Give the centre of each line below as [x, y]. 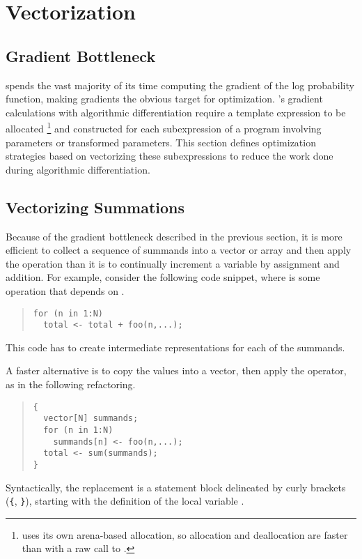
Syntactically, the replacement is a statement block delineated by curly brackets [176, 487]
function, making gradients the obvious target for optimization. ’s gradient [164, 99]
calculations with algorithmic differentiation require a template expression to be [176, 112]
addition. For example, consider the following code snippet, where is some [163, 277]
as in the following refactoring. [71, 384]
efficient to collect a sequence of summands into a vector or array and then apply [179, 250]
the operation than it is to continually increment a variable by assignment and [173, 263]
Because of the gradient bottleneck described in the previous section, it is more [174, 236]
